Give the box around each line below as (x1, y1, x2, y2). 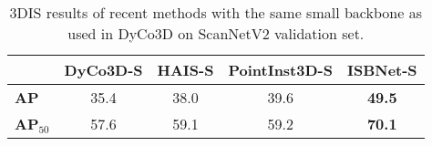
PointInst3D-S (228, 59, 333, 80)
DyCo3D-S (64, 59, 143, 80)
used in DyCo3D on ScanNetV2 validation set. (67, 23, 365, 44)
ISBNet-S (346, 59, 417, 80)
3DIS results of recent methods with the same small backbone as (9, 2, 422, 23)
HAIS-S (157, 59, 214, 80)
